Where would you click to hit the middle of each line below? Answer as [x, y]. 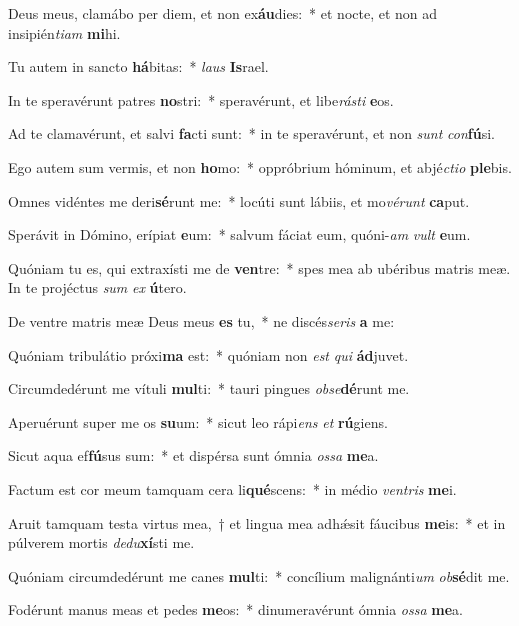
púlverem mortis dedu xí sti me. [101, 542]
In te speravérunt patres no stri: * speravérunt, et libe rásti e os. [201, 99]
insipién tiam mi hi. [64, 32]
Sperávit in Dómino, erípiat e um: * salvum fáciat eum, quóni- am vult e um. [239, 234]
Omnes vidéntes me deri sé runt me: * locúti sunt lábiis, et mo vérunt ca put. [239, 200]
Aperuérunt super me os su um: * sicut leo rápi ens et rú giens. [198, 421]
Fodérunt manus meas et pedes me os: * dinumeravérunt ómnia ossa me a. [235, 609]
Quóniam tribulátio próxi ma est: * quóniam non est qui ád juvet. [208, 354]
